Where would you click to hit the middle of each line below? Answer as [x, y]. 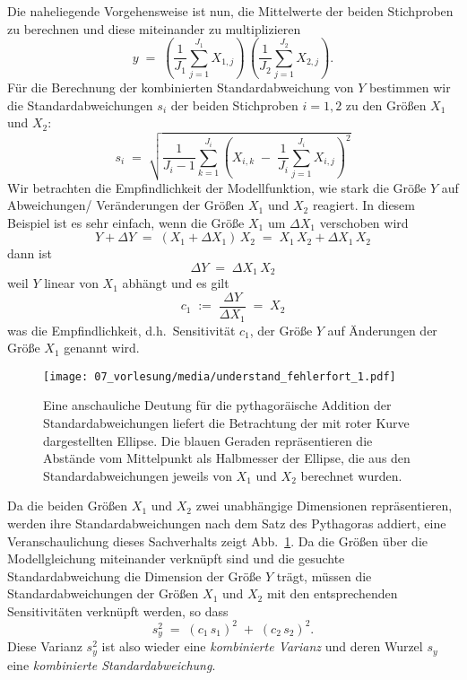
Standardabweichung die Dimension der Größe [134, 575]
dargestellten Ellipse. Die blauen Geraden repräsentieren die [208, 440]
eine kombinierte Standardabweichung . [112, 664]
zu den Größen [386, 105]
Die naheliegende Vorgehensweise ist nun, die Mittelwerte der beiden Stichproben [230, 11]
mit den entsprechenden [332, 593]
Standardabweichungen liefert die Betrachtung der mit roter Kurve [226, 422]
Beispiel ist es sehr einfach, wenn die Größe [126, 222]
